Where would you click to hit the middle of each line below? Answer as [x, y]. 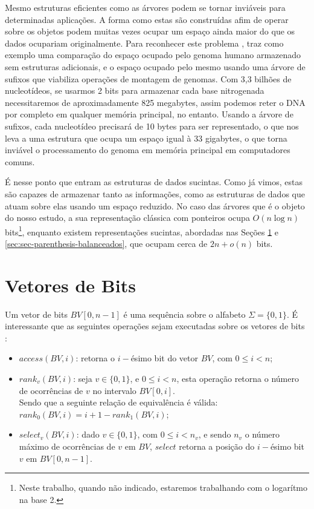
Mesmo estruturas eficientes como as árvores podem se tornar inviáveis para [145, 7]
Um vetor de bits [36, 314]
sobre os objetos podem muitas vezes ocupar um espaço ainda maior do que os [150, 31]
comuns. [20, 161]
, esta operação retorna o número [238, 379]
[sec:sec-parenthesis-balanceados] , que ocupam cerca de [106, 243]
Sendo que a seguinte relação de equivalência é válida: [118, 402]
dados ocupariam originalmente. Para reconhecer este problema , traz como [144, 43]
